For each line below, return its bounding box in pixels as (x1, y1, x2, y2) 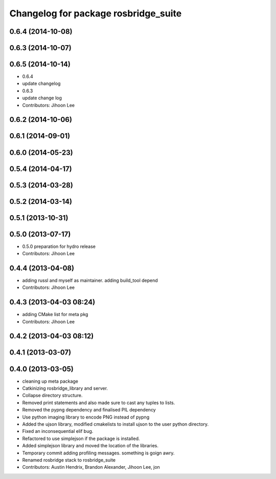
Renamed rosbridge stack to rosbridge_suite (22, 456, 116, 463)
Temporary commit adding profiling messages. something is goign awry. (22, 450, 175, 456)
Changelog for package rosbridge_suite (9, 8, 182, 19)
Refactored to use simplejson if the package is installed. (22, 435, 140, 442)
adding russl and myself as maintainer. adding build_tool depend (22, 277, 158, 283)
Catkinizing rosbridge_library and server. (22, 385, 108, 391)
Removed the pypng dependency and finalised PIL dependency (22, 407, 156, 413)
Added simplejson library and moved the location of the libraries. (22, 443, 158, 449)
